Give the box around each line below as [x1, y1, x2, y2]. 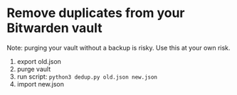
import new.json [16, 79, 65, 88]
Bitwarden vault [6, 20, 102, 36]
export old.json [16, 57, 62, 65]
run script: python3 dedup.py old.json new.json [16, 72, 158, 81]
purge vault [16, 65, 51, 73]
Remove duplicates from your [6, 5, 185, 21]
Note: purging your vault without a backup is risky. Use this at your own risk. [6, 43, 231, 52]
